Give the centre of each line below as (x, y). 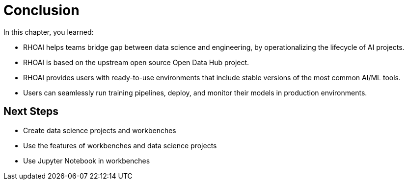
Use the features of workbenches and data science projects (120, 145)
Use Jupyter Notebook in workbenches (87, 161)
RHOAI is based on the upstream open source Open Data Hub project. (136, 62)
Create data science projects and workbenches (100, 130)
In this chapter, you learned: (49, 32)
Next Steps (31, 112)
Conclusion (41, 10)
